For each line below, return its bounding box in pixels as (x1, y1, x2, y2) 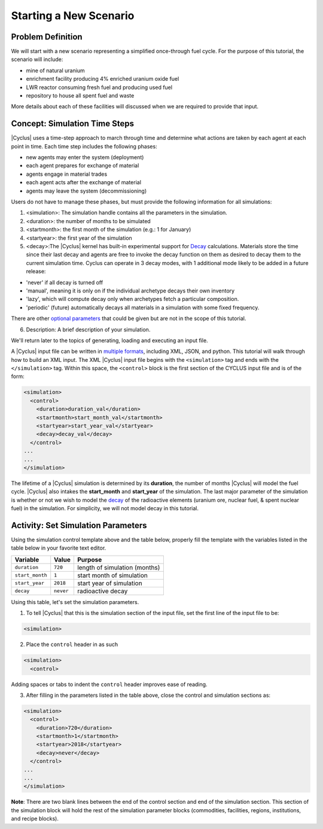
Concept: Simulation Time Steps (11, 118, 135, 129)
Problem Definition (11, 32, 83, 42)
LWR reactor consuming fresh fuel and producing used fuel (26, 84, 173, 91)
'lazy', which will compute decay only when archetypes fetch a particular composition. (26, 295, 239, 303)
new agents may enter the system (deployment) (26, 154, 144, 161)
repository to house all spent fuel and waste (26, 92, 135, 99)
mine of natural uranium (26, 66, 85, 74)
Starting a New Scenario (11, 9, 135, 22)
